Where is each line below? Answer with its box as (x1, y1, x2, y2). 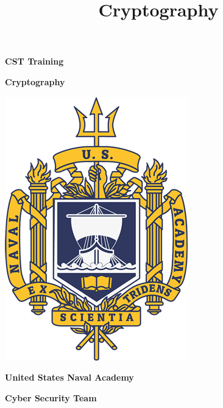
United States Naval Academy (5, 371, 134, 384)
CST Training (5, 55, 64, 68)
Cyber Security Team (5, 391, 97, 404)
